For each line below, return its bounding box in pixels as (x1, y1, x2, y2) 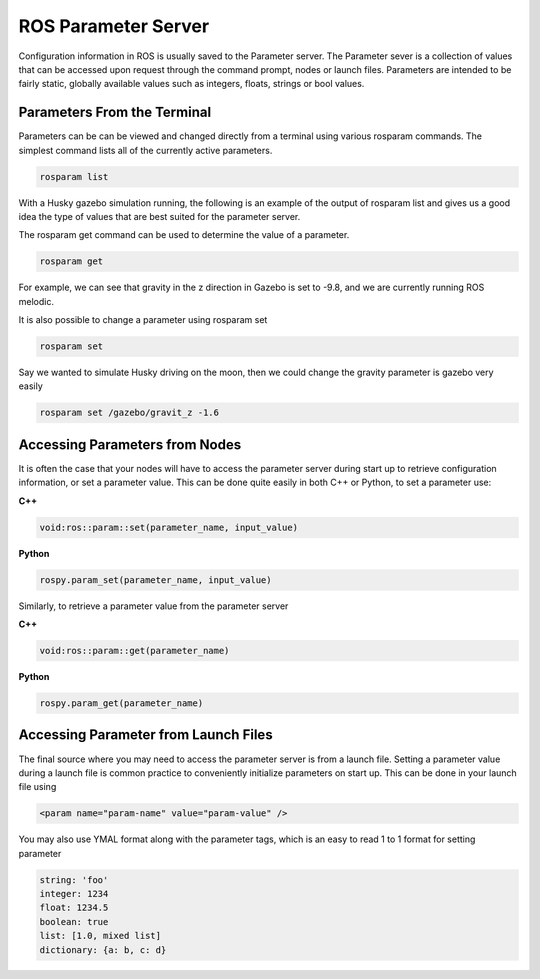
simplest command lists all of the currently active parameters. (18, 144, 273, 156)
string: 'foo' (39, 874, 109, 885)
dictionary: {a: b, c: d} (39, 944, 167, 955)
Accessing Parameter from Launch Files (18, 726, 274, 744)
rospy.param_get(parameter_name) (39, 698, 204, 709)
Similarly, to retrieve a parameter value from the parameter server (18, 600, 289, 612)
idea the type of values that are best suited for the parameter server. (18, 210, 301, 222)
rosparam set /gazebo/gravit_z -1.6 (39, 407, 220, 419)
